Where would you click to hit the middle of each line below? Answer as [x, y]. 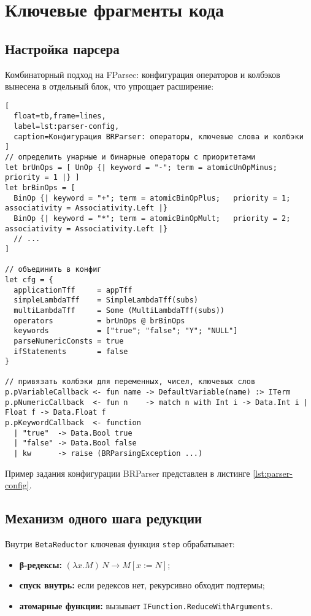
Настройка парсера [62, 48]
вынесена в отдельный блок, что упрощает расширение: [109, 86]
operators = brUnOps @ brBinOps [99, 321]
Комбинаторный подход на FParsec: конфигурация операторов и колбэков [143, 74]
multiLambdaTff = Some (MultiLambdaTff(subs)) [119, 310]
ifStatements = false [71, 351]
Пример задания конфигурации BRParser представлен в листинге [128, 473]
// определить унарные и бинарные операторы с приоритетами [130, 157]
